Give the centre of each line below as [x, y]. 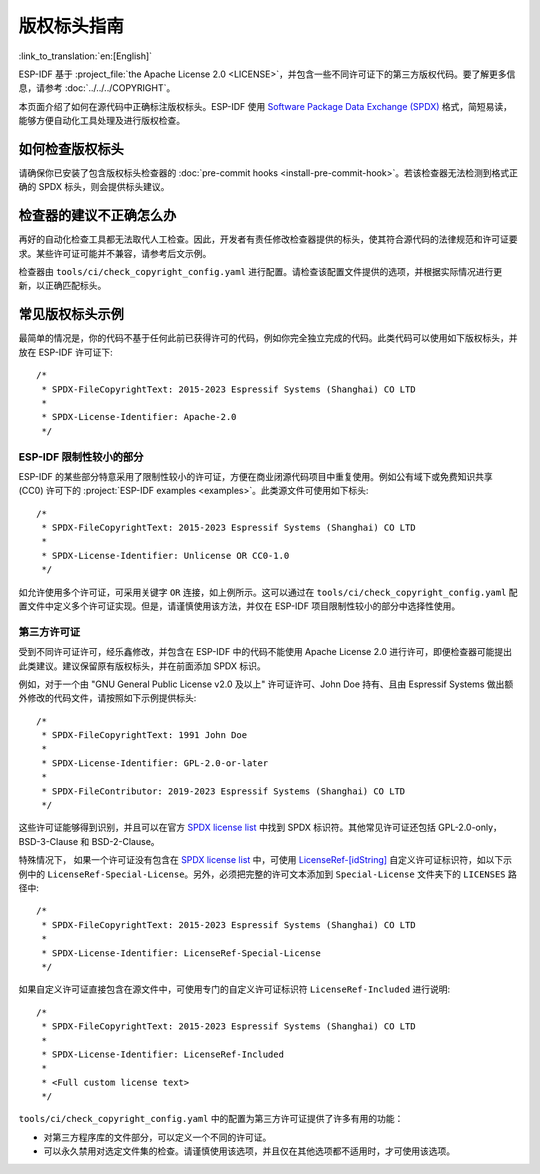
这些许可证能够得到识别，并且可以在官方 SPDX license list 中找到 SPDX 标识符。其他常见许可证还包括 [227, 827]
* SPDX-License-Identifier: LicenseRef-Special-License [181, 953]
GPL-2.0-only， [470, 827]
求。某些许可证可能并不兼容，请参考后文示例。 [115, 253]
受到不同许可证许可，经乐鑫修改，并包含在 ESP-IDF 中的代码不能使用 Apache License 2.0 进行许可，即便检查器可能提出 [265, 652]
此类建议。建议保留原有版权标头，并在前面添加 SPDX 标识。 [142, 666]
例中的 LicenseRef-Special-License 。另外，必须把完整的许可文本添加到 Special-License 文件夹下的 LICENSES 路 [267, 874]
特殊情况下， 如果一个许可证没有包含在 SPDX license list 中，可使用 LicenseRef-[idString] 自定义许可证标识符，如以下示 [265, 860]
